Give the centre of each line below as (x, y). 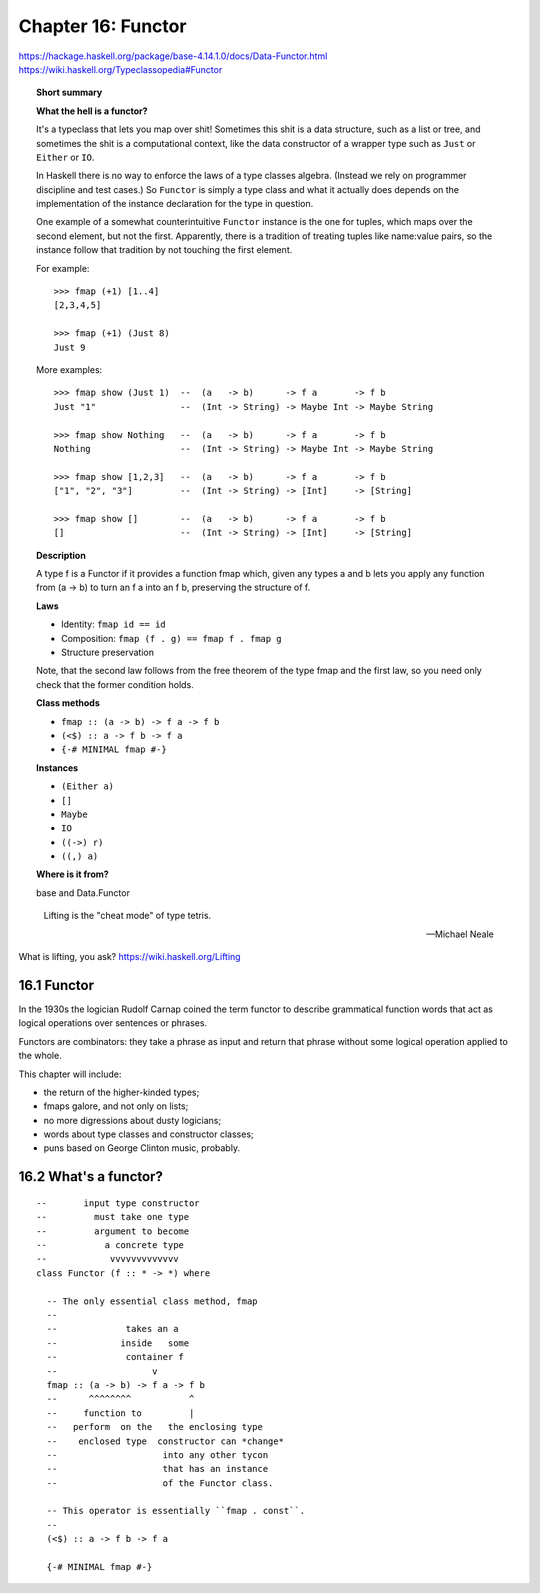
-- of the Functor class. (160, 1483)
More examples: (69, 369)
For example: (63, 268)
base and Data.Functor (83, 892)
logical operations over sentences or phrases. (113, 1023)
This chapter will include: (70, 1074)
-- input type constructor (118, 1203)
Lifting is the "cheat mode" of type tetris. (127, 916)
